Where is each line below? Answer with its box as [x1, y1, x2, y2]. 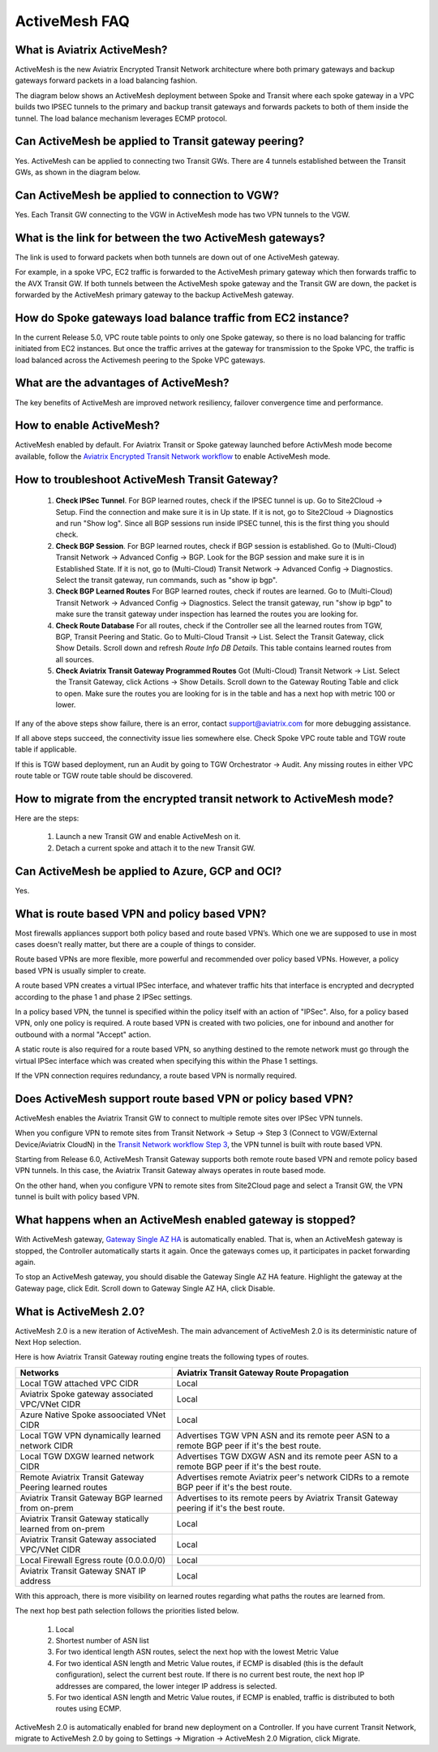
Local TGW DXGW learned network [19, 1450, 155, 1462]
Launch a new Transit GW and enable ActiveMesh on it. [55, 832, 241, 842]
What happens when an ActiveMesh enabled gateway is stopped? [15, 1213, 356, 1227]
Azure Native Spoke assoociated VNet [19, 1409, 166, 1420]
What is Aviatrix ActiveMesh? [15, 43, 168, 57]
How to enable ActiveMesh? [15, 418, 160, 433]
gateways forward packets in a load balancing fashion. [15, 75, 198, 85]
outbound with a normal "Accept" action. [15, 1030, 152, 1039]
